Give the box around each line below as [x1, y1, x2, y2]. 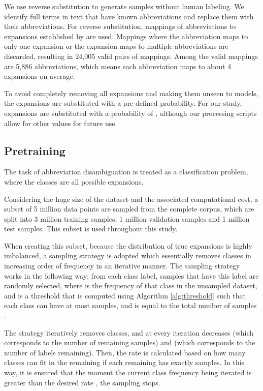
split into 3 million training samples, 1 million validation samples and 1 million [4, 213, 250, 224]
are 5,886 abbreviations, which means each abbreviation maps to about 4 [4, 61, 232, 71]
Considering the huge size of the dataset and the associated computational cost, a [4, 193, 258, 204]
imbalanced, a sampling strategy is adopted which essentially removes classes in [4, 250, 251, 261]
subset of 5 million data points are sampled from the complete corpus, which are [4, 203, 254, 214]
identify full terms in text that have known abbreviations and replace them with [4, 11, 254, 21]
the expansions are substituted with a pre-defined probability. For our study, [4, 98, 242, 108]
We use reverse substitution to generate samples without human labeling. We [4, 1, 244, 11]
